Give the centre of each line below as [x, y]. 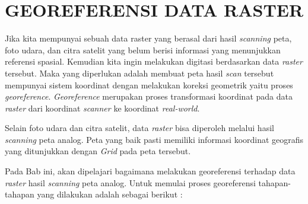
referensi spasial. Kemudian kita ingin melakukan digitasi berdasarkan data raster [154, 61]
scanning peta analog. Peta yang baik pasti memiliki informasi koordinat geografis [154, 139]
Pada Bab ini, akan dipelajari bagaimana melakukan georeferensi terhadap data [150, 171]
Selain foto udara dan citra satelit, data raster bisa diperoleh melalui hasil [139, 128]
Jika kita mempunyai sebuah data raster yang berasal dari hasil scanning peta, [148, 38]
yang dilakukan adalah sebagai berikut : [110, 194]
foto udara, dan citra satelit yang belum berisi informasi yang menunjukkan [143, 50]
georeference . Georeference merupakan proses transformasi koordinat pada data [149, 96]
